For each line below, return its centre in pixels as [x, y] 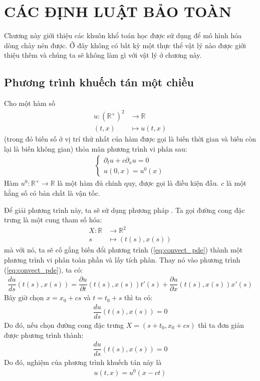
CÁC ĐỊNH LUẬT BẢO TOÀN [118, 11]
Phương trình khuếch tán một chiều [99, 82]
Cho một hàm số [30, 103]
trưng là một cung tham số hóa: [53, 220]
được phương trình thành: [44, 335]
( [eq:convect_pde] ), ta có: [44, 269]
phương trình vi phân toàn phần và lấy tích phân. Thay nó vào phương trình [122, 260]
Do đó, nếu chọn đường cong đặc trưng [64, 325]
